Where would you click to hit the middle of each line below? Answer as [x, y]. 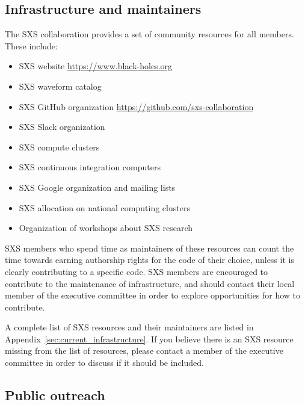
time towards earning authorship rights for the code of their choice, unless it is [149, 260]
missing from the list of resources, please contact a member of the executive [144, 351]
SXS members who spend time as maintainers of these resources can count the [149, 248]
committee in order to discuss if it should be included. [104, 363]
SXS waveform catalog [60, 86]
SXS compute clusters [59, 147]
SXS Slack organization [62, 127]
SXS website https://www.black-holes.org [96, 66]
